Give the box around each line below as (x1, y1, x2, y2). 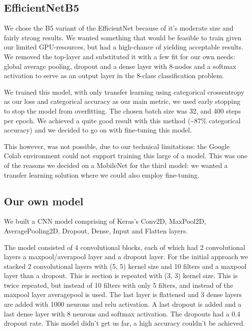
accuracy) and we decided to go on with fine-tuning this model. (4, 125, 192, 135)
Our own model (4, 193, 83, 208)
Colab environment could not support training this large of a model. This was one (4, 150, 248, 161)
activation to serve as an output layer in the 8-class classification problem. (4, 70, 224, 81)
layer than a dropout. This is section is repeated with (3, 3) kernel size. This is (4, 270, 238, 281)
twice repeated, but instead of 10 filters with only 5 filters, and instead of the (4, 280, 233, 290)
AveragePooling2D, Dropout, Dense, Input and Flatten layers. (4, 225, 188, 235)
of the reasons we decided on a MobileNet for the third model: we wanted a (4, 160, 228, 170)
